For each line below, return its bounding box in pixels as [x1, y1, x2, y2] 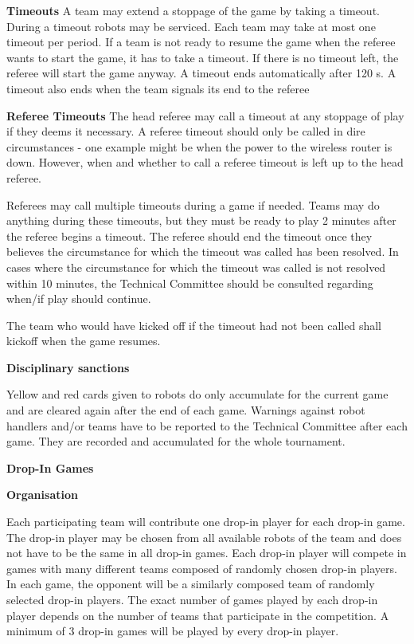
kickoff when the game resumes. [6, 332, 161, 349]
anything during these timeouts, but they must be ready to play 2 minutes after [6, 212, 396, 229]
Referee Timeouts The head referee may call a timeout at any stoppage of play [6, 107, 404, 124]
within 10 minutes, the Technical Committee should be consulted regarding [6, 274, 373, 291]
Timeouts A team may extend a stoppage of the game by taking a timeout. [6, 2, 380, 18]
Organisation [6, 486, 78, 503]
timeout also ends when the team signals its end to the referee [6, 80, 310, 96]
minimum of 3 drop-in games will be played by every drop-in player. [6, 622, 339, 639]
